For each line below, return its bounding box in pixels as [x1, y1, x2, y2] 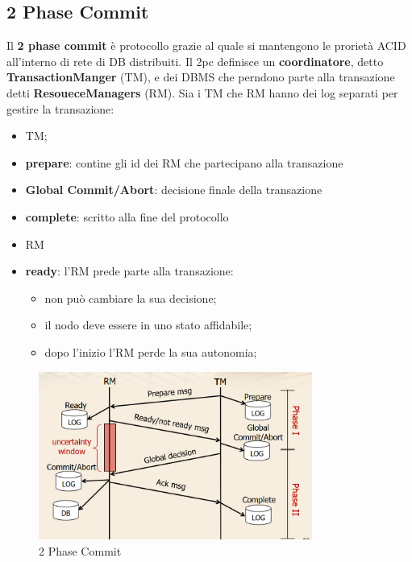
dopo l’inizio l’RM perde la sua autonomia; [44, 343, 257, 360]
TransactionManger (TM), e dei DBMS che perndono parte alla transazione [6, 68, 395, 85]
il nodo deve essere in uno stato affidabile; [44, 316, 252, 333]
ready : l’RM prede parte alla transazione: [25, 262, 234, 279]
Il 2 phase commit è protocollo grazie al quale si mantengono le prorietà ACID [6, 37, 406, 54]
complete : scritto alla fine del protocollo [25, 208, 229, 225]
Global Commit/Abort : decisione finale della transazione [25, 181, 323, 198]
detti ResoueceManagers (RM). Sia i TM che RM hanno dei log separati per [6, 84, 398, 101]
